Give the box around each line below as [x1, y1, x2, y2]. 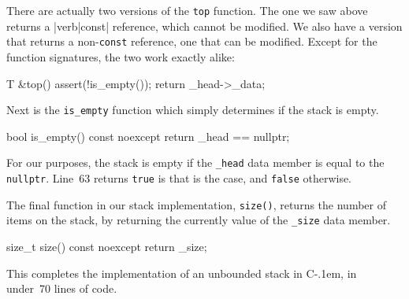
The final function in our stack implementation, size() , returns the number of [6, 196, 386, 212]
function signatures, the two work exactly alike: [6, 48, 235, 65]
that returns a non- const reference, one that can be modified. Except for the [6, 33, 377, 50]
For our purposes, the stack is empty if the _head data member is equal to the [6, 154, 385, 171]
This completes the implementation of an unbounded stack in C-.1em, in [6, 264, 357, 281]
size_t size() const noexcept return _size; [6, 238, 207, 254]
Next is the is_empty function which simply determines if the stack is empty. [6, 102, 379, 118]
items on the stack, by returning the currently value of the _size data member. [6, 212, 391, 228]
